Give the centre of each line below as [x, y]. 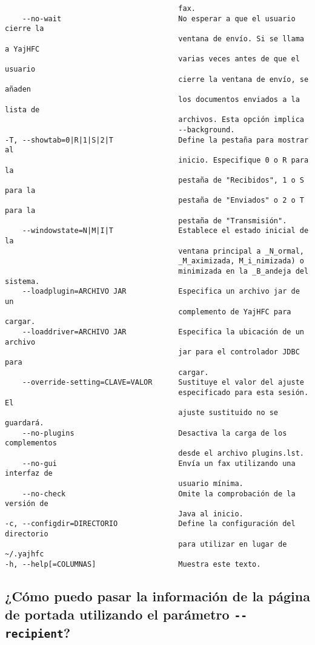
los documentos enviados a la [239, 99]
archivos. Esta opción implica [241, 120]
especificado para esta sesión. [244, 392]
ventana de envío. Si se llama [241, 39]
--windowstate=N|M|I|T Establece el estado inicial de [165, 231]
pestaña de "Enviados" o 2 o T [241, 201]
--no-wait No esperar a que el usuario [159, 19]
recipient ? [38, 632]
